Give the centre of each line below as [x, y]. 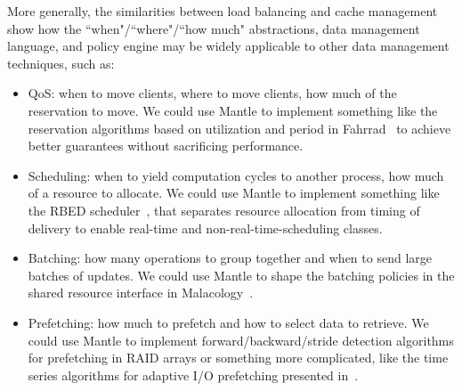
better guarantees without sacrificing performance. [166, 146]
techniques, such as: [61, 63]
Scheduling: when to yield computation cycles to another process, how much [236, 175]
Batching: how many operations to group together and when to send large [230, 258]
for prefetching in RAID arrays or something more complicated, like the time [238, 358]
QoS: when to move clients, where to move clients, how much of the [212, 93]
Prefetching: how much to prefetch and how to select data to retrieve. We [228, 322]
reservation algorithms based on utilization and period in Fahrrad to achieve [239, 128]
